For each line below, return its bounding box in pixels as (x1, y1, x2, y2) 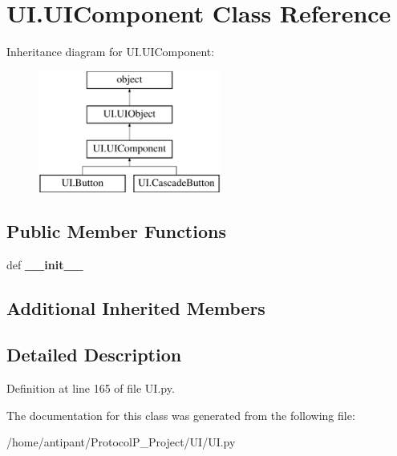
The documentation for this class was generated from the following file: (6, 406, 355, 423)
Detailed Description (6, 342, 182, 367)
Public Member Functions (6, 218, 226, 243)
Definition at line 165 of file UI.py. (6, 380, 175, 397)
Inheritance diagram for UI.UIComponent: (6, 43, 215, 60)
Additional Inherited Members (6, 295, 265, 320)
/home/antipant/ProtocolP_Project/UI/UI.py (6, 434, 236, 450)
